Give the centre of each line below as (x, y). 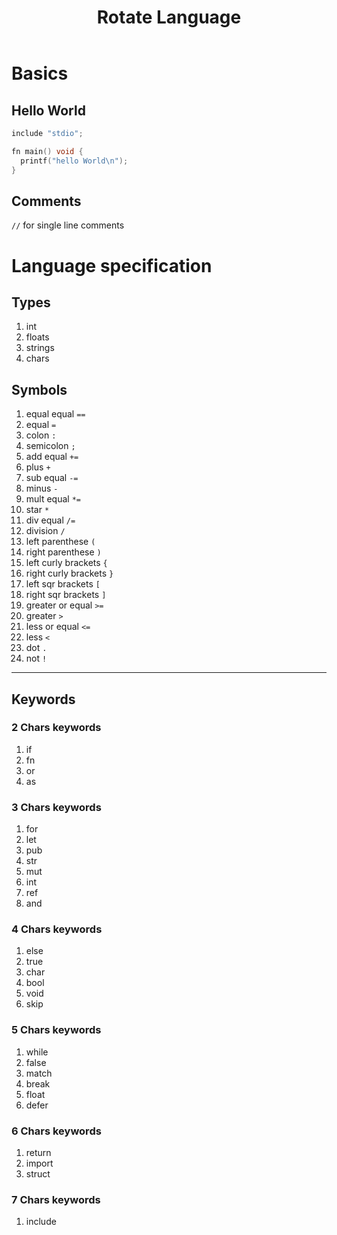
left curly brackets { (66, 563)
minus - (42, 488)
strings (40, 348)
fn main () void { (47, 151)
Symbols (39, 389)
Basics (40, 73)
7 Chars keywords (56, 1199)
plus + (38, 467)
